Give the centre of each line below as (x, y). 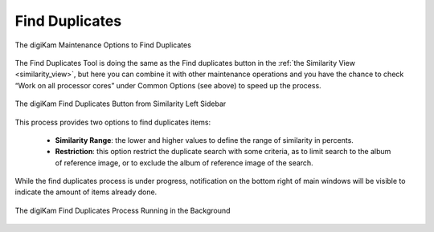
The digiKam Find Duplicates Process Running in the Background (123, 210)
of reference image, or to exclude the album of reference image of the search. (184, 163)
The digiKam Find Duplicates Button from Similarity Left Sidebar (121, 104)
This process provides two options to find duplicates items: (113, 122)
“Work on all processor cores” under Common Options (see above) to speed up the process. (168, 85)
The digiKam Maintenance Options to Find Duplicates (103, 45)
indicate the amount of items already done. (86, 192)
